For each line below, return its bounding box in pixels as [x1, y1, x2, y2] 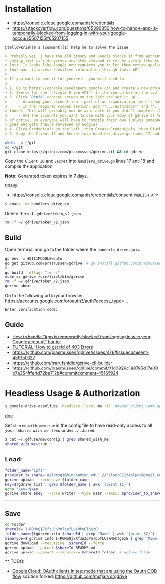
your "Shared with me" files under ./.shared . [5, 427, 96, 433]
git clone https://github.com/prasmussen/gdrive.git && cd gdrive [5, 149, 144, 154]
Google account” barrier [12, 338, 61, 345]
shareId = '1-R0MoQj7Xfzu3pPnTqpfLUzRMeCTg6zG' [5, 527, 100, 532]
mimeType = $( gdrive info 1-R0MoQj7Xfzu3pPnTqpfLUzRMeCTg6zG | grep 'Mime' [5, 536, 160, 541]
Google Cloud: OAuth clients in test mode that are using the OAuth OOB [12, 568, 157, 574]
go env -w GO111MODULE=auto [5, 256, 63, 261]
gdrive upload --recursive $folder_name [5, 477, 89, 482]
